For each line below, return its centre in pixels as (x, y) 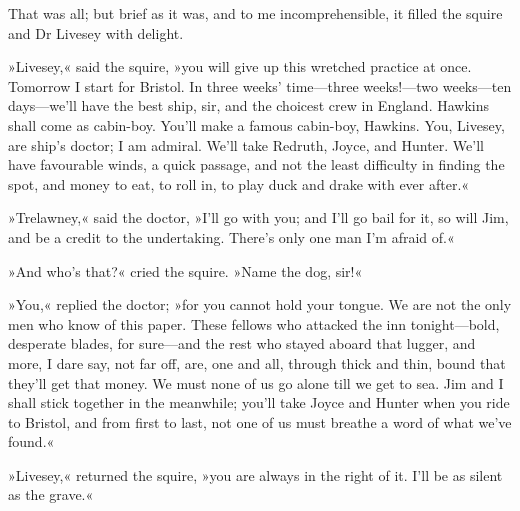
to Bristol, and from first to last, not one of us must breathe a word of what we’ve (260, 421)
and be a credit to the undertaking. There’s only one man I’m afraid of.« (231, 236)
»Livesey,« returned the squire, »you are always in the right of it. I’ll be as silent (255, 474)
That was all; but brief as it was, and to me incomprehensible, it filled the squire (255, 13)
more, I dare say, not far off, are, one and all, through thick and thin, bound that (257, 362)
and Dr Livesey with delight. (96, 32)
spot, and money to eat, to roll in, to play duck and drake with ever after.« (239, 183)
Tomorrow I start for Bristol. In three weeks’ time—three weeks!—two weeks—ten (260, 85)
